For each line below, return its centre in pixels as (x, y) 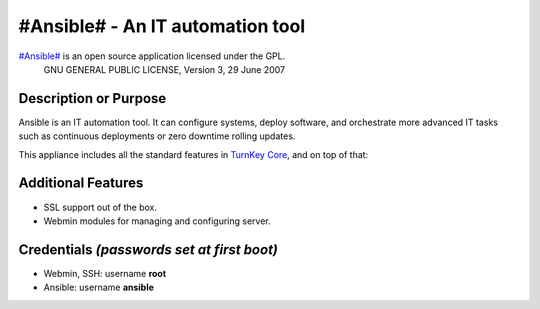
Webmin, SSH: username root (105, 273)
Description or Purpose (92, 98)
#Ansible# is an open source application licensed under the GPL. (152, 56)
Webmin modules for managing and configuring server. (157, 221)
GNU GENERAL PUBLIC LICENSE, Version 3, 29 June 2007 (164, 69)
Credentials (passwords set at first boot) (148, 249)
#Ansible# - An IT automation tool (162, 26)
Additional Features (81, 183)
